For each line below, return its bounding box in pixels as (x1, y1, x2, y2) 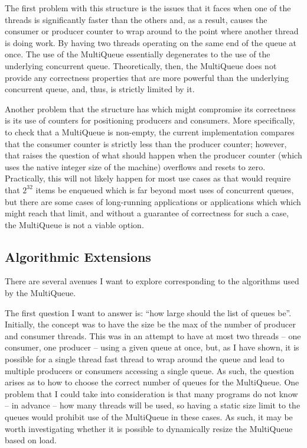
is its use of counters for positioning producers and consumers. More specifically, (5, 114, 295, 126)
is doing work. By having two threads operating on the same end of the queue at (5, 36, 297, 48)
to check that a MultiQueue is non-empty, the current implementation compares (5, 125, 295, 138)
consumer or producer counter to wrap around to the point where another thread (5, 25, 299, 37)
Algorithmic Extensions (5, 247, 151, 265)
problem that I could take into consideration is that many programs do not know (5, 387, 298, 400)
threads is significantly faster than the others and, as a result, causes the (5, 13, 267, 25)
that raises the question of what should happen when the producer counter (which (5, 149, 302, 161)
